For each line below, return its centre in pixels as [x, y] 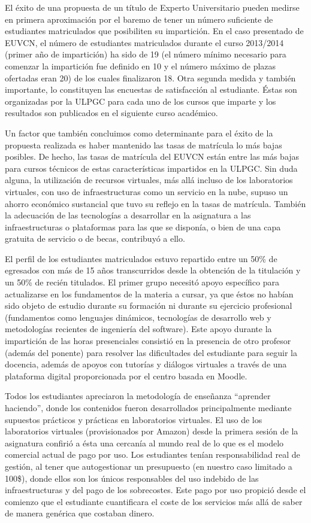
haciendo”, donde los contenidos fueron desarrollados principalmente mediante [148, 408]
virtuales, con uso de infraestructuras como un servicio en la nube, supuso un [147, 191]
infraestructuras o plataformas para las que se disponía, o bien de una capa [143, 226]
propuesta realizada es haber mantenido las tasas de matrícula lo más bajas [144, 145]
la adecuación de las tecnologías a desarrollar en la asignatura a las [128, 215]
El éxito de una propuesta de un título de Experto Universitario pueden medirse [152, 7]
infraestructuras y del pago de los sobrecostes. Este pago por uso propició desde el [155, 490]
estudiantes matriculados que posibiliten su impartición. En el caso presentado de [154, 31]
